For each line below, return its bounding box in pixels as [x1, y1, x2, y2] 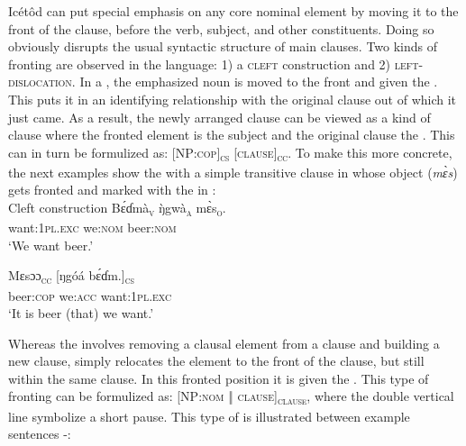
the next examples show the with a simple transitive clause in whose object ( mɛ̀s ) [8, 162, 458, 181]
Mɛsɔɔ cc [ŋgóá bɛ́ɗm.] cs [8, 266, 134, 287]
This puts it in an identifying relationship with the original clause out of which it [8, 89, 457, 108]
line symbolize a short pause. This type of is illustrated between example [8, 406, 410, 425]
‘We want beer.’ [8, 235, 94, 254]
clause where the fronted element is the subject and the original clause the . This [8, 125, 455, 144]
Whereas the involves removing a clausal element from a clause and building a [8, 333, 440, 352]
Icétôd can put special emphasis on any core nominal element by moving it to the [8, 2, 459, 20]
